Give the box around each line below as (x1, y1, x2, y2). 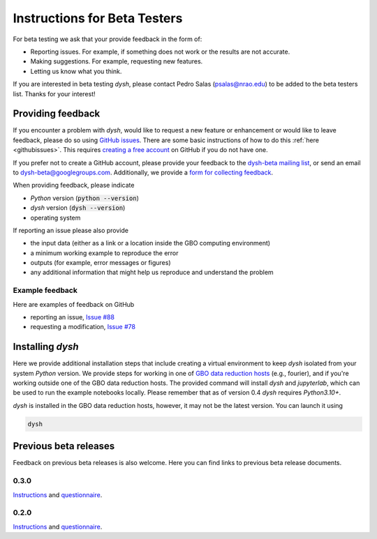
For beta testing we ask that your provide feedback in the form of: (13, 35, 202, 43)
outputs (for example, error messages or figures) (30, 259, 171, 267)
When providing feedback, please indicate (13, 181, 135, 190)
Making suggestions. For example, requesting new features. (30, 57, 203, 66)
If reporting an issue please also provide (13, 226, 129, 234)
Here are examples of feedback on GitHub (13, 300, 135, 308)
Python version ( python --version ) (30, 194, 140, 202)
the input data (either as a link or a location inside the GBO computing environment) (30, 239, 271, 248)
